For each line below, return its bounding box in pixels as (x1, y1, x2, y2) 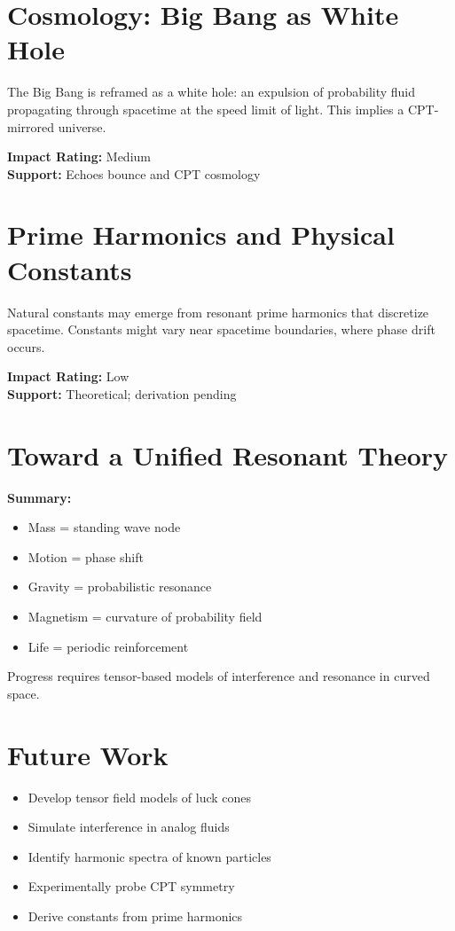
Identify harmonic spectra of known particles (27, 847, 271, 865)
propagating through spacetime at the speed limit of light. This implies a (7, 99, 404, 118)
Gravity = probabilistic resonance (27, 577, 212, 596)
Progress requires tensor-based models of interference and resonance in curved (7, 667, 430, 685)
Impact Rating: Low (7, 367, 129, 386)
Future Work (7, 736, 169, 772)
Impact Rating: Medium (7, 147, 151, 166)
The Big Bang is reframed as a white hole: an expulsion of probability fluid (7, 82, 416, 101)
